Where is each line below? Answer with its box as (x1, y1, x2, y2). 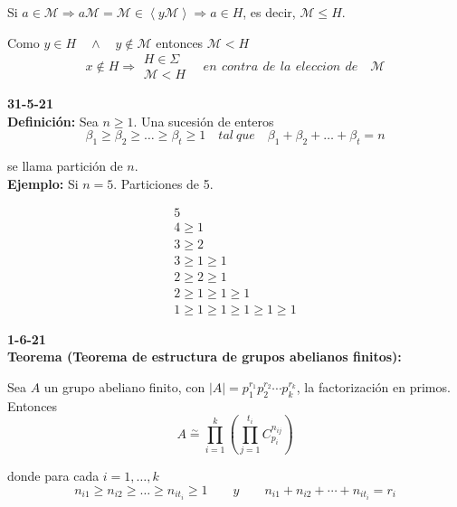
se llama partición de (7, 156, 123, 175)
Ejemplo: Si (7, 174, 79, 192)
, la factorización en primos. (296, 377, 451, 396)
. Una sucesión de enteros (133, 111, 274, 130)
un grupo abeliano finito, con (43, 377, 205, 396)
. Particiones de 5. (113, 174, 214, 192)
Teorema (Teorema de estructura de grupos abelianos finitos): (7, 347, 402, 366)
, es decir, (243, 3, 296, 21)
